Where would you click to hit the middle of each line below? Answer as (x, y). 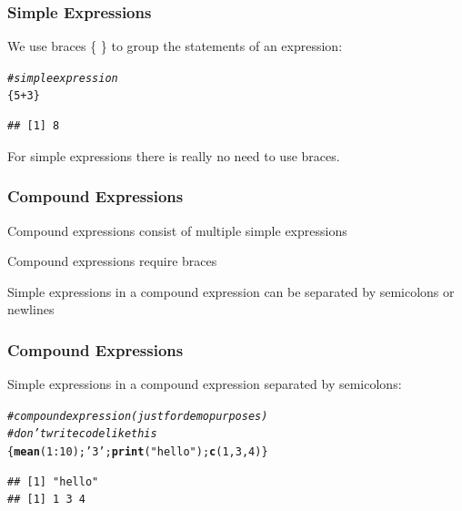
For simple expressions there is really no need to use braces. (174, 155)
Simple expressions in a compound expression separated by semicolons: (205, 384)
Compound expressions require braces (112, 261)
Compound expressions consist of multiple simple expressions (177, 230)
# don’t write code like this (82, 434)
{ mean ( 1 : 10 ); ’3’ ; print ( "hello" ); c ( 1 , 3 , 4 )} (138, 452)
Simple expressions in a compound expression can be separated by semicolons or (231, 291)
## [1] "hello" (53, 481)
